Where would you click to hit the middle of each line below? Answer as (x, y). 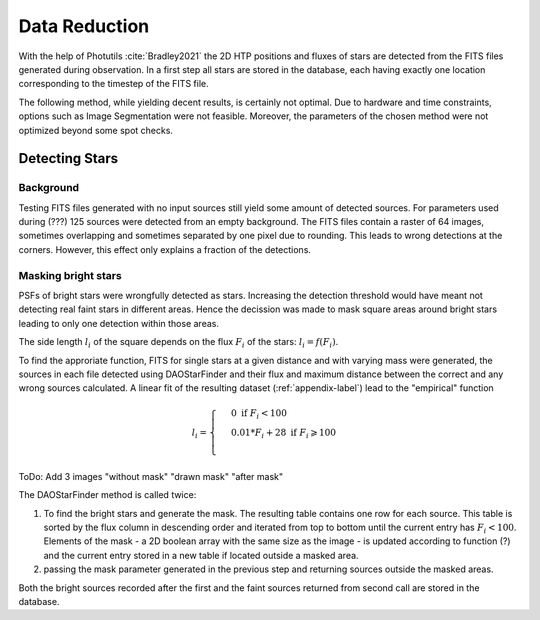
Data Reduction (84, 26)
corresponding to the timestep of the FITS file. (113, 84)
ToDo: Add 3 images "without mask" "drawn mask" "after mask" (151, 476)
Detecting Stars (68, 158)
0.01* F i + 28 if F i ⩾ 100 (283, 434)
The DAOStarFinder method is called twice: (107, 495)
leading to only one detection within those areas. (119, 323)
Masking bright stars (70, 275)
